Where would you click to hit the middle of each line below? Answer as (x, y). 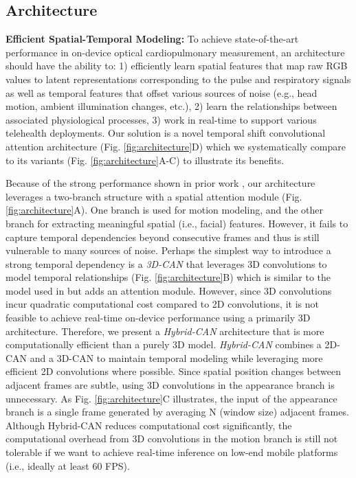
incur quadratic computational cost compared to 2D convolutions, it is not (162, 304)
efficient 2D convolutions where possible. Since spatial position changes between (173, 371)
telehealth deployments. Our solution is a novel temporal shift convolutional (166, 133)
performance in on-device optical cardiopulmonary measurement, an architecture (175, 52)
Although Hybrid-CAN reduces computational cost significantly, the (149, 425)
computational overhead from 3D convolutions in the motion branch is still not (172, 439)
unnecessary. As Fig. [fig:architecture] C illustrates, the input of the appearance (171, 398)
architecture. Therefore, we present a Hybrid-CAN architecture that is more (165, 331)
